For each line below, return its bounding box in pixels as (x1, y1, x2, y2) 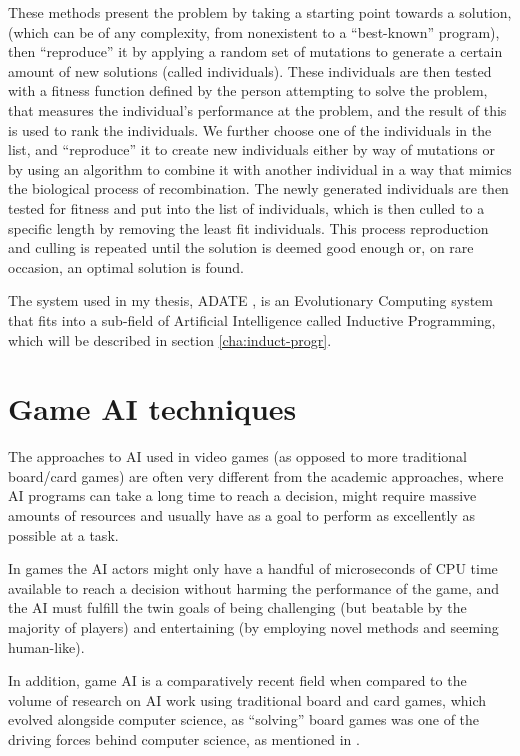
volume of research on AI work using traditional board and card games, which (8, 689, 487, 710)
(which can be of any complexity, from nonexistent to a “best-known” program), (8, 21, 500, 42)
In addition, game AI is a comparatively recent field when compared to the (8, 670, 467, 691)
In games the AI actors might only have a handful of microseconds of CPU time (8, 558, 498, 579)
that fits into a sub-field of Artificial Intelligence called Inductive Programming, (8, 309, 496, 330)
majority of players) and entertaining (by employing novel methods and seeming (8, 616, 499, 637)
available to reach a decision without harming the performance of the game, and (8, 577, 500, 598)
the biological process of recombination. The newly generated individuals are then (8, 178, 509, 199)
